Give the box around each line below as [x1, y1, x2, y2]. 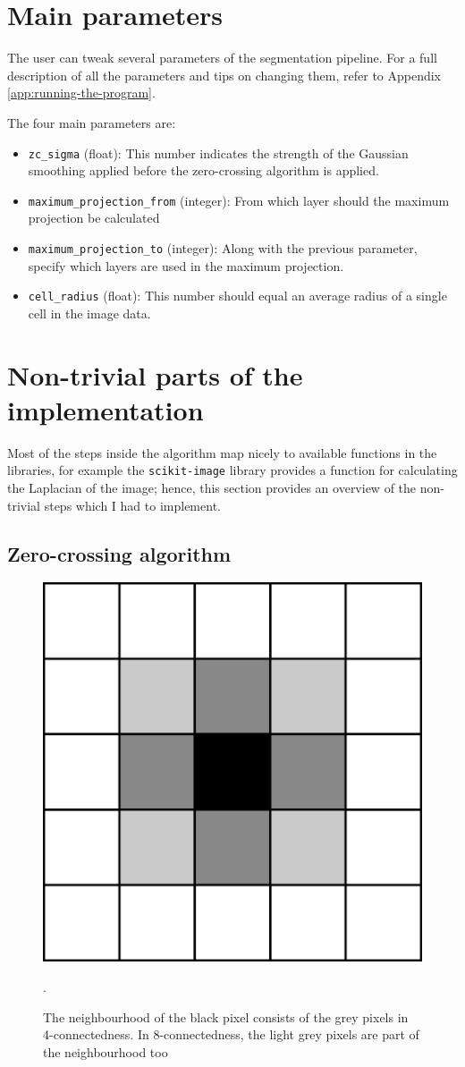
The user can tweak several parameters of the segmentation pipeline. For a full [7, 48, 437, 67]
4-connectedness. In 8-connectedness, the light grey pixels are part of [43, 1025, 419, 1044]
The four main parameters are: [7, 113, 176, 131]
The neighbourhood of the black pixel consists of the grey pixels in [43, 1007, 409, 1026]
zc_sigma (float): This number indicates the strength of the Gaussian [28, 143, 409, 162]
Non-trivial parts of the [7, 356, 303, 393]
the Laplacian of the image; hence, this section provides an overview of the [7, 478, 417, 497]
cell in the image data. [28, 303, 151, 322]
